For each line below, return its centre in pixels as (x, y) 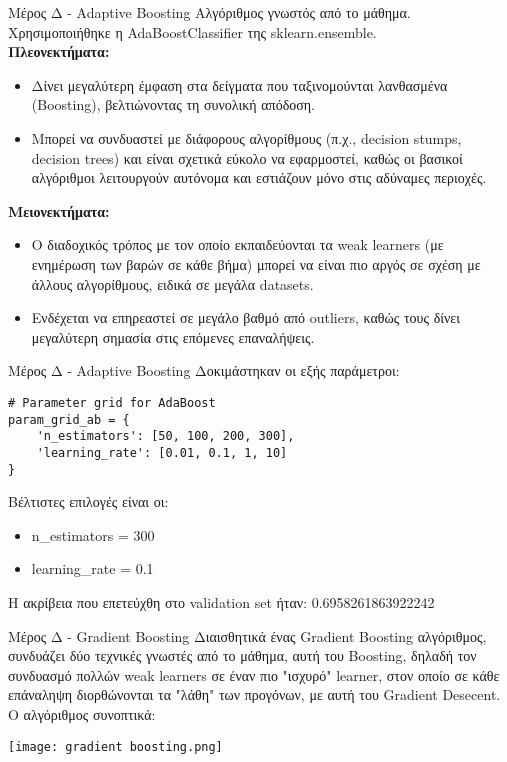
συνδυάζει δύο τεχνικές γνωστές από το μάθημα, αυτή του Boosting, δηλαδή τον (242, 655)
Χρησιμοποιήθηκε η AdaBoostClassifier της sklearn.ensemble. (192, 31)
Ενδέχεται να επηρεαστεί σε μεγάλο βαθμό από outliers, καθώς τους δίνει (246, 317)
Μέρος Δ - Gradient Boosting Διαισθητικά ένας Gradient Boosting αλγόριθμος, (247, 635)
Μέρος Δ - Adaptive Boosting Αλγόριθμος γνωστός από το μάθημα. (209, 12)
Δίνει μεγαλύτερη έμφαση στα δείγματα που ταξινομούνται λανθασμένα (239, 84)
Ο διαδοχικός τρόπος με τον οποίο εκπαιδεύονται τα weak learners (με (237, 244)
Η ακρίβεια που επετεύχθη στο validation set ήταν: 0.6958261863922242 (221, 601)
